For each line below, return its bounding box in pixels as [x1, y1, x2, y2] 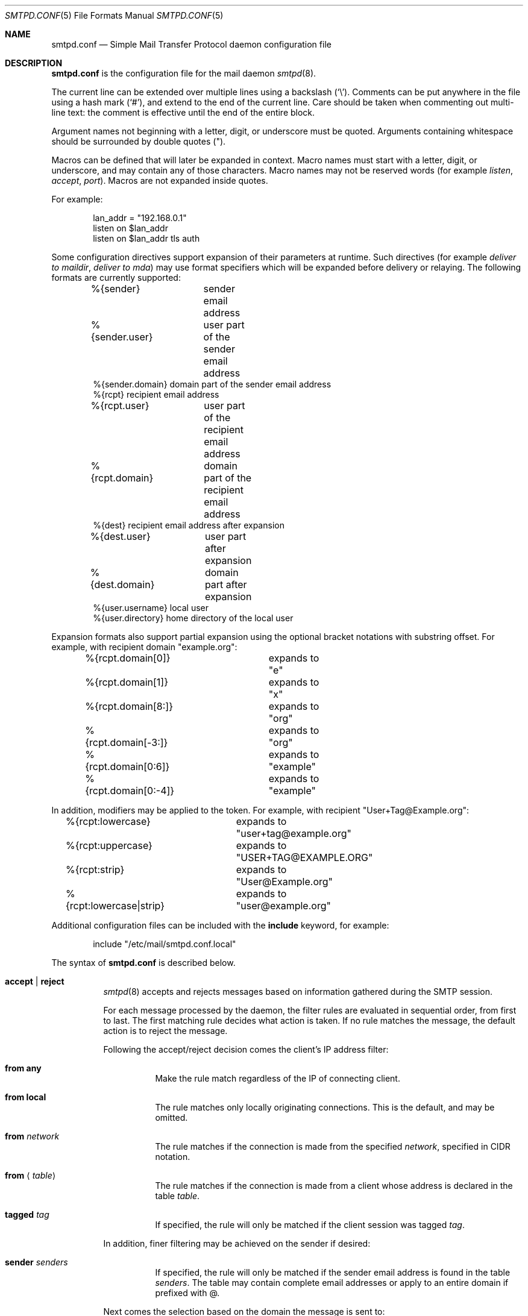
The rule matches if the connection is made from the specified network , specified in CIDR [155, 1141, 511, 1151]
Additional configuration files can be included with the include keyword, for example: [51, 920, 389, 930]
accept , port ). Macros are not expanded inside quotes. [51, 175, 268, 186]
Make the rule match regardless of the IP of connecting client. [155, 1073, 400, 1083]
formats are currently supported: [51, 272, 181, 283]
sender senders [5, 1257, 68, 1267]
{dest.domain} [90, 578, 155, 591]
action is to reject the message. [103, 1026, 228, 1036]
